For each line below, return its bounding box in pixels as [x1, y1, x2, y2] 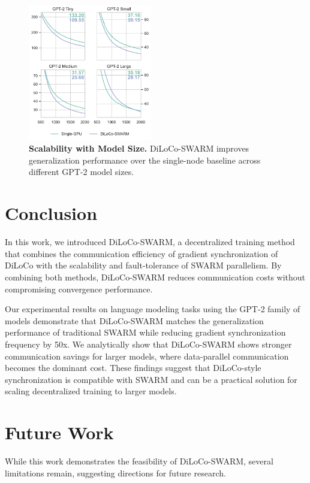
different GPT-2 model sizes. [29, 165, 134, 178]
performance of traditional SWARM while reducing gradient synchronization [5, 326, 286, 339]
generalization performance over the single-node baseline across [29, 153, 261, 166]
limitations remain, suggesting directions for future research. [5, 466, 226, 479]
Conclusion [5, 201, 98, 225]
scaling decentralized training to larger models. [5, 385, 177, 397]
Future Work [5, 420, 114, 445]
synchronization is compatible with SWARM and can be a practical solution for [5, 373, 297, 385]
